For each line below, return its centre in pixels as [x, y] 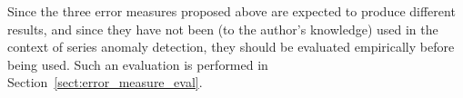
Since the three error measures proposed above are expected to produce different [231, 11]
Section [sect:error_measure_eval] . [105, 82]
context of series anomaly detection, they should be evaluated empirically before [231, 47]
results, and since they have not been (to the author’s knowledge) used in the [223, 29]
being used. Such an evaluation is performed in [138, 64]
